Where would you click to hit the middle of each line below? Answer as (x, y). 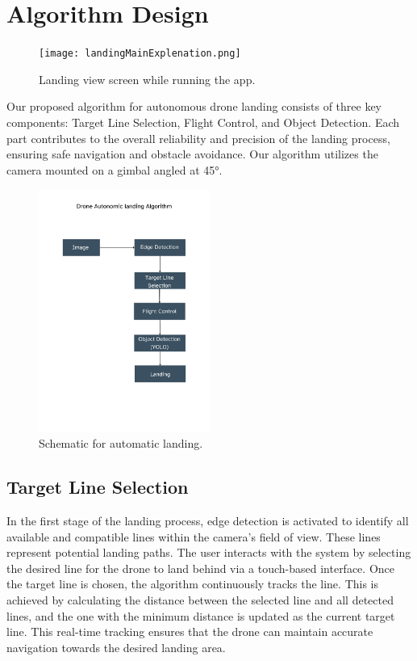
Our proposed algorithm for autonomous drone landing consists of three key (194, 106)
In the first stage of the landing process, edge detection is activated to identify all (208, 520)
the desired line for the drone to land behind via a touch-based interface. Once (200, 568)
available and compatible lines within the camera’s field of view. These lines (194, 536)
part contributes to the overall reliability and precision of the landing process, (198, 138)
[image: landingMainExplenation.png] (140, 54)
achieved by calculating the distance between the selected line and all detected (200, 599)
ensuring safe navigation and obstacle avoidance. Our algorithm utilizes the (192, 154)
